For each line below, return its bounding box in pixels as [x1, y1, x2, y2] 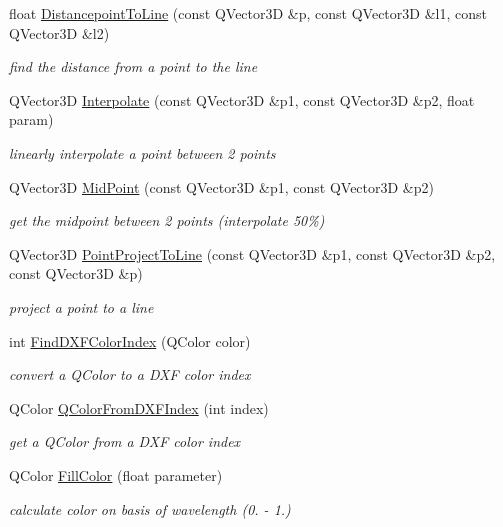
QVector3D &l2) [9, 22, 110, 43]
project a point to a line [9, 296, 154, 317]
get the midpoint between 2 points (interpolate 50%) [9, 210, 325, 231]
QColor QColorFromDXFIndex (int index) [9, 397, 269, 418]
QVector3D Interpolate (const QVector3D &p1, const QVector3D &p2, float [9, 89, 475, 110]
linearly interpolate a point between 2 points [9, 142, 276, 163]
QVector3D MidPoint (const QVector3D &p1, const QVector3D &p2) [9, 176, 434, 197]
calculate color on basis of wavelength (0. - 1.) [9, 498, 291, 519]
